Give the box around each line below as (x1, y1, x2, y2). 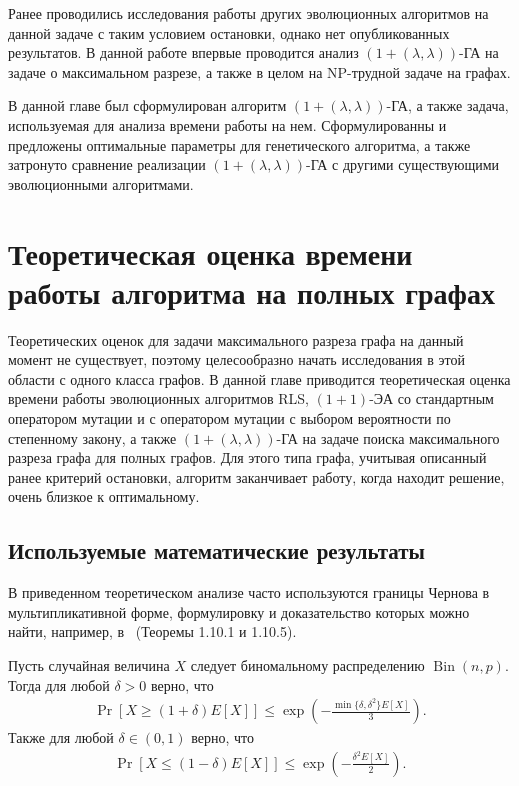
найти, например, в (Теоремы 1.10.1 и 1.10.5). (8, 621, 297, 642)
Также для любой (8, 727, 114, 748)
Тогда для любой (8, 674, 110, 695)
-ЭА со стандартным (369, 388, 494, 409)
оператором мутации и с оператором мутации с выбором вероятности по (8, 408, 451, 429)
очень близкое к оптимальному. (8, 486, 200, 507)
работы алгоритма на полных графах (8, 271, 495, 312)
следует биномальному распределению (190, 654, 425, 675)
